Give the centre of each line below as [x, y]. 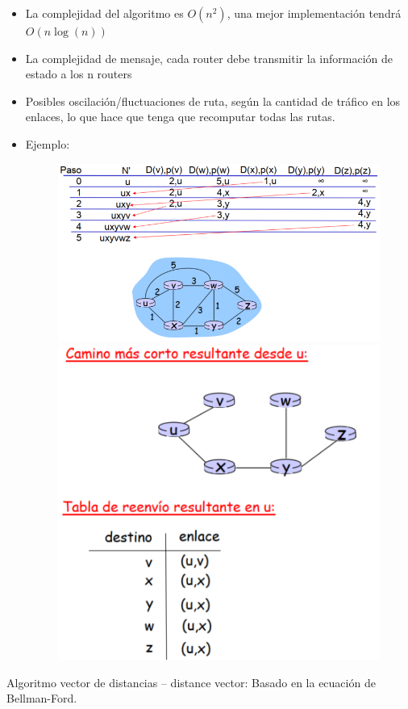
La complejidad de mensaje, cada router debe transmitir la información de [209, 58]
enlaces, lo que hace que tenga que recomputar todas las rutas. [180, 117]
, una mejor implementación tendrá [314, 13]
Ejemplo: [48, 143]
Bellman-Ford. [42, 698]
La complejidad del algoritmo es [104, 13]
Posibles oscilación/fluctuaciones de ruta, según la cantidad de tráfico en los [213, 101]
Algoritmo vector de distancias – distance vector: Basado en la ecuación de [191, 682]
